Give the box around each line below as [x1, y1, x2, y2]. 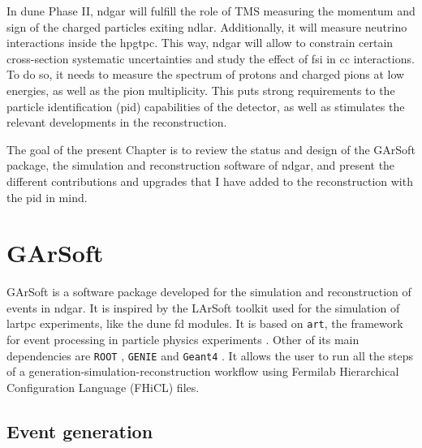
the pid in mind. [6, 188, 88, 205]
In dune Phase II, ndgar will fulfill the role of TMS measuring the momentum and [6, 2, 416, 19]
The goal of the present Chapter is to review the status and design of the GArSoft [6, 140, 416, 157]
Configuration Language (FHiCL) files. [6, 378, 200, 395]
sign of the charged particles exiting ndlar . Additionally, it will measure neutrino [6, 18, 407, 35]
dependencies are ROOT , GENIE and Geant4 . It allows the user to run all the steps [6, 347, 414, 364]
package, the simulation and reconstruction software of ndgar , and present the [6, 157, 395, 174]
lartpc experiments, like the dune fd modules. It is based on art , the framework [6, 315, 403, 332]
